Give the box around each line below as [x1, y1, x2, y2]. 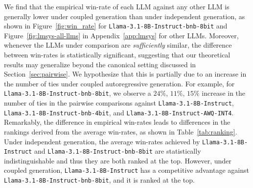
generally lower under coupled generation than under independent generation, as [4, 11, 245, 21]
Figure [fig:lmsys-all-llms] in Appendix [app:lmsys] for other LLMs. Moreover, [4, 30, 239, 40]
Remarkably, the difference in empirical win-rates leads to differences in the [4, 117, 230, 127]
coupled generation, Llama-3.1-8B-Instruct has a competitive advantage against [4, 165, 249, 175]
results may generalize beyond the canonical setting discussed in [4, 59, 196, 69]
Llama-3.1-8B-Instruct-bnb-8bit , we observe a [4, 88, 151, 98]
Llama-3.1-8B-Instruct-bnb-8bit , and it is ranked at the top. [4, 175, 195, 185]
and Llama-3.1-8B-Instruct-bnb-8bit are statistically [34, 146, 201, 156]
